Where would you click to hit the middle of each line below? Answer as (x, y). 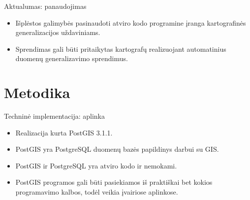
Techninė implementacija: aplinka (54, 116)
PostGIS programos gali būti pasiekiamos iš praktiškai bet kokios (114, 182)
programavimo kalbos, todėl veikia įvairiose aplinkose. (97, 192)
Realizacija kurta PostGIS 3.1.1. (64, 132)
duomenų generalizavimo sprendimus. (72, 58)
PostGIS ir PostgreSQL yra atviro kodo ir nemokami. (96, 165)
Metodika (37, 92)
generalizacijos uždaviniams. (58, 32)
